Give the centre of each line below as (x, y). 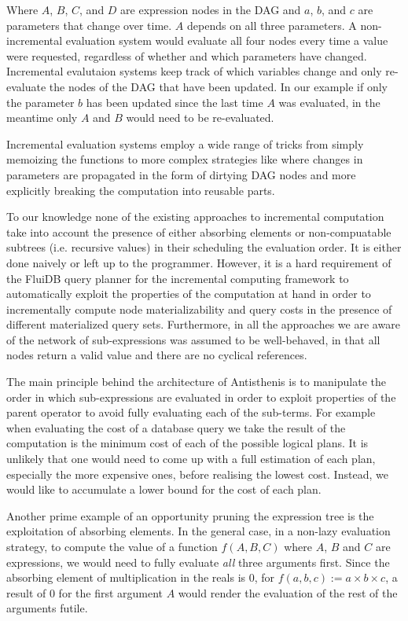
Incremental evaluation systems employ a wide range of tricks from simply (185, 143)
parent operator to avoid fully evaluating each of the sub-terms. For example (191, 412)
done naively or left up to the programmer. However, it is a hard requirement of (199, 262)
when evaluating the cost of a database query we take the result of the (176, 427)
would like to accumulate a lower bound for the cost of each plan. (164, 489)
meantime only (42, 118)
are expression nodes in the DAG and (211, 9)
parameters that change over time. (89, 25)
